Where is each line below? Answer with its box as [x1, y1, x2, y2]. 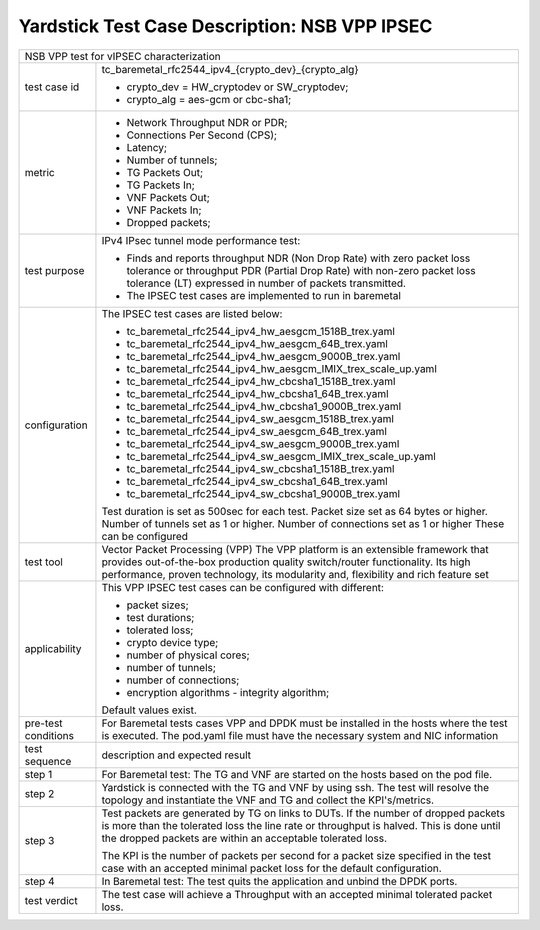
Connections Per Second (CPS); [126, 128, 278, 142]
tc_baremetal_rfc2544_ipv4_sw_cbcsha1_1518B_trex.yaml [126, 461, 395, 475]
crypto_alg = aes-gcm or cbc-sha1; [126, 92, 292, 106]
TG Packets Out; [126, 165, 204, 179]
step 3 [24, 833, 55, 847]
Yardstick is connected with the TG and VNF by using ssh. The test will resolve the [101, 780, 490, 794]
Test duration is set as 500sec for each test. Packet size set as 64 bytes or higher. [101, 504, 489, 518]
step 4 [24, 874, 55, 888]
